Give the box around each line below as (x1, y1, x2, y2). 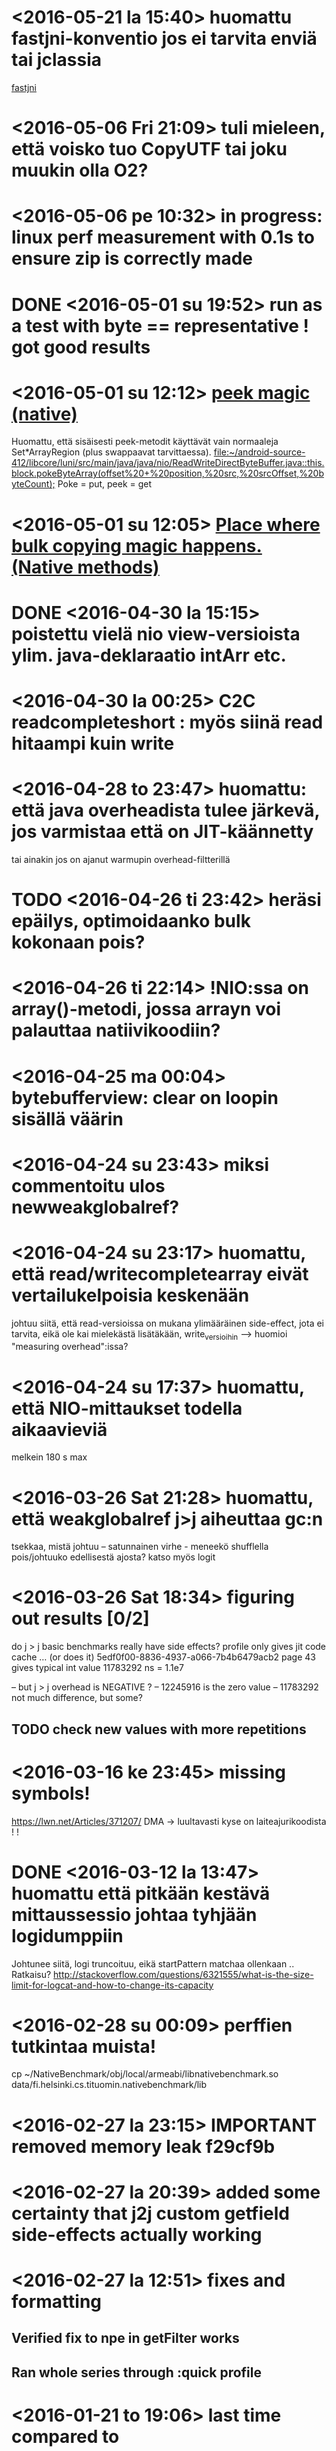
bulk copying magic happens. (11, 534, 263, 557)
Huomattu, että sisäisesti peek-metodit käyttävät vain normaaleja (11, 436, 279, 448)
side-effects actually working (11, 2223, 263, 2246)
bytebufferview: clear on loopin (11, 1086, 279, 1109)
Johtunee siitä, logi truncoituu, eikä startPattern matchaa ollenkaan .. (11, 1957, 295, 1970)
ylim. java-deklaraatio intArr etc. (11, 644, 287, 666)
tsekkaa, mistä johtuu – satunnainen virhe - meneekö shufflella (11, 1541, 269, 1553)
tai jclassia (11, 49, 102, 71)
